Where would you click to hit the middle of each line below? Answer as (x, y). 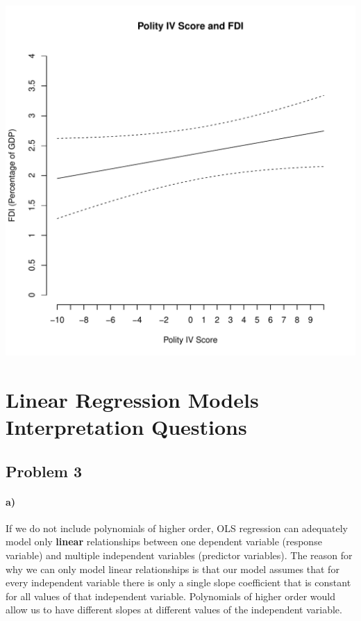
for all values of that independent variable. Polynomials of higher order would (171, 596)
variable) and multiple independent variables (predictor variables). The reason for (179, 555)
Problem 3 (44, 471)
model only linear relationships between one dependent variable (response (164, 541)
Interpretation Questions (126, 426)
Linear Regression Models (132, 399)
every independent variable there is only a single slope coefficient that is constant (178, 582)
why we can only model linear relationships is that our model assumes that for (173, 569)
